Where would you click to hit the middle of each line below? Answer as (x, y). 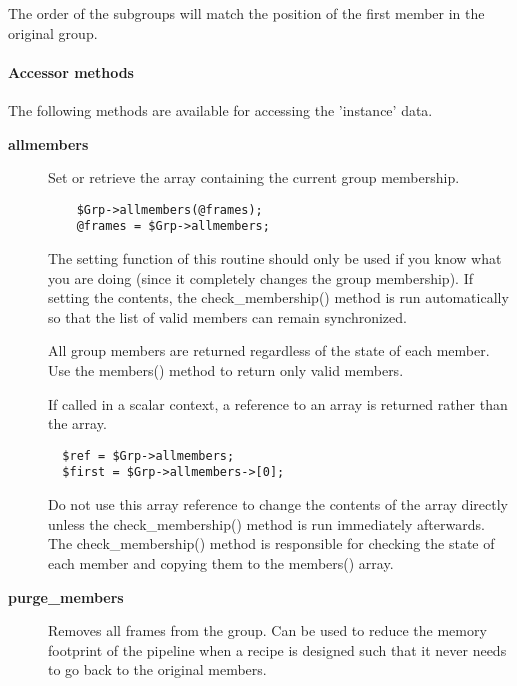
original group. (53, 32)
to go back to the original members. (157, 669)
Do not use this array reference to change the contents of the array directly (278, 504)
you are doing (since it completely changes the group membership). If (260, 277)
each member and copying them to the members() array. (221, 562)
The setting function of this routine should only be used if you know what (275, 258)
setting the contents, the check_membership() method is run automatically (278, 297)
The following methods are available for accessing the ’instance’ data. (220, 109)
